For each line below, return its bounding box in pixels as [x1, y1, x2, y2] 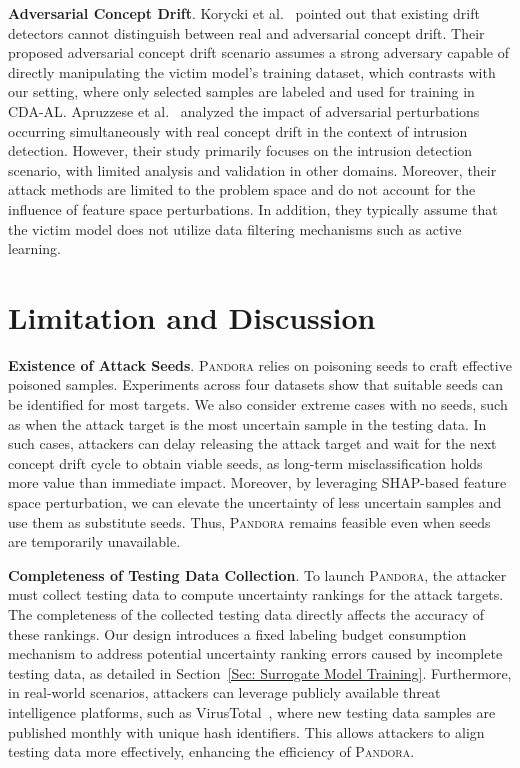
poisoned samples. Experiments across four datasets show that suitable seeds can [8, 374, 504, 395]
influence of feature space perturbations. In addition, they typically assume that [8, 198, 498, 219]
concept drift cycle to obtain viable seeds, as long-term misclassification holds [8, 452, 483, 473]
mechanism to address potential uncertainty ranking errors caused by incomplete [8, 643, 503, 664]
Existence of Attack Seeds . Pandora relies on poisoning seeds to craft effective [8, 354, 512, 375]
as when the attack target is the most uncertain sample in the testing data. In [8, 413, 487, 434]
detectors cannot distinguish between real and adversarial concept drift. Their [8, 22, 485, 43]
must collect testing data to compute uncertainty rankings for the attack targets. [8, 584, 504, 605]
